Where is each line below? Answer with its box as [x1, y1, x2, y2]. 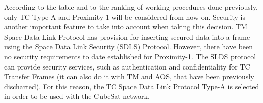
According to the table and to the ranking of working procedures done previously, [4, 2, 258, 12]
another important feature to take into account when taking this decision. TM [4, 21, 248, 32]
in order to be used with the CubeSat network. [4, 91, 150, 101]
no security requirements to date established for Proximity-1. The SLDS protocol [4, 51, 256, 61]
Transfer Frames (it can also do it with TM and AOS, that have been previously [4, 71, 254, 82]
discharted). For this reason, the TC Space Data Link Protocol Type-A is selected [4, 81, 259, 91]
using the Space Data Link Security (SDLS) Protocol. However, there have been [4, 41, 253, 52]
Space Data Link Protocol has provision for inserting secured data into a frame [4, 31, 250, 42]
